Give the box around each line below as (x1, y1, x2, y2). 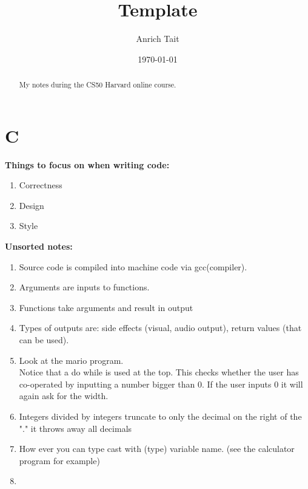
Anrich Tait (136, 32, 179, 45)
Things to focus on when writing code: (5, 158, 170, 171)
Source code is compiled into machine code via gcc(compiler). (19, 260, 247, 273)
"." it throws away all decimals (19, 422, 132, 434)
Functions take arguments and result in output (19, 301, 193, 313)
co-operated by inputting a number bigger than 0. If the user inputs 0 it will (19, 377, 303, 390)
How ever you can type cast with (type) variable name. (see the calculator (19, 442, 295, 455)
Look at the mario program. (19, 354, 124, 366)
